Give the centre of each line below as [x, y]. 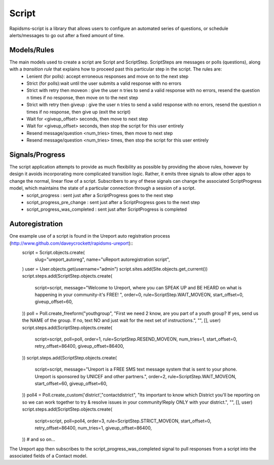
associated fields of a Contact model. [48, 456]
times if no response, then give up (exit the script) [79, 112]
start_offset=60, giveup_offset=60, [71, 383]
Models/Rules [32, 50]
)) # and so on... [39, 440]
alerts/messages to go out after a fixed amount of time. [67, 35]
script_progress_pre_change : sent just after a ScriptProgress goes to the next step [113, 202]
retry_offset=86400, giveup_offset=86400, [79, 346]
